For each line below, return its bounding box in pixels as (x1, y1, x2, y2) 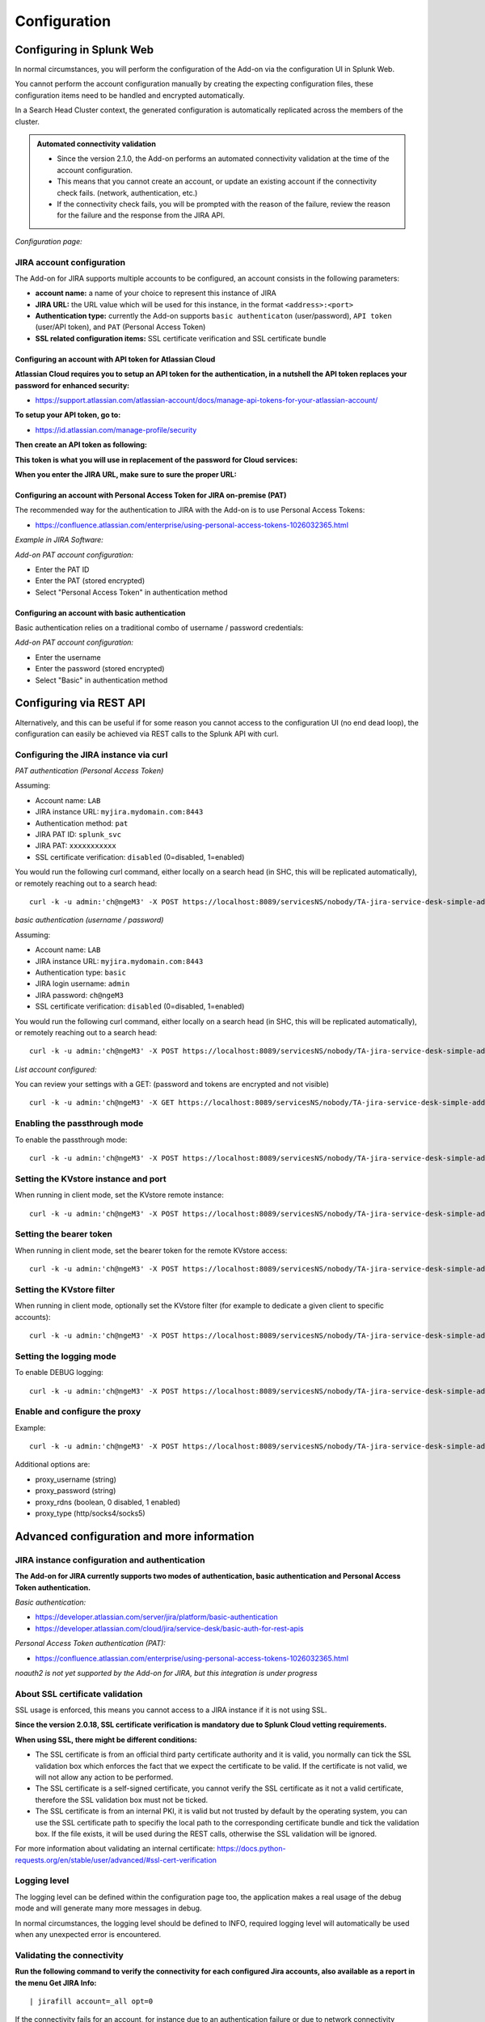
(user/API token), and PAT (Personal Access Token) (35, 322, 206, 332)
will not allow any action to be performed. (35, 1772, 174, 1782)
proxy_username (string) (35, 1474, 117, 1484)
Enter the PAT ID (35, 565, 90, 574)
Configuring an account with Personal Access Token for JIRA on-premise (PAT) (15, 490, 287, 500)
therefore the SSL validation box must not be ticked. (35, 1795, 209, 1804)
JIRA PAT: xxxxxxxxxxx (35, 841, 116, 851)
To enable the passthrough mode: (15, 1135, 128, 1144)
